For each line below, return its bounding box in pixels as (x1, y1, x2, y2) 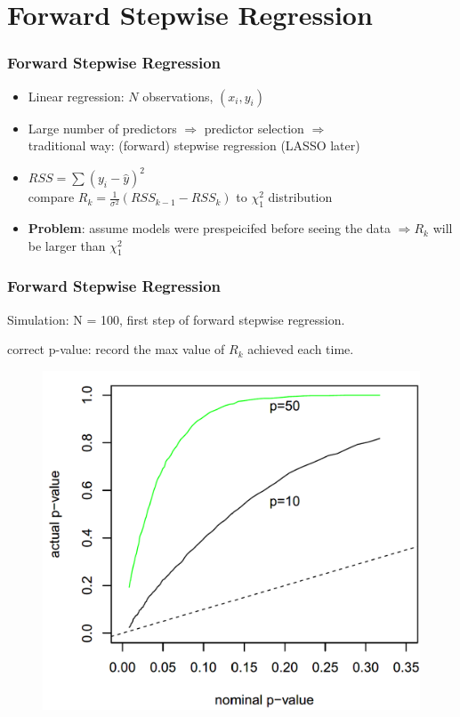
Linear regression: (28, 86, 125, 105)
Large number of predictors (28, 118, 177, 137)
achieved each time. (247, 340, 354, 358)
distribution (268, 188, 333, 206)
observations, (142, 86, 214, 105)
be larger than (28, 236, 106, 254)
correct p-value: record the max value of (7, 340, 225, 358)
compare (28, 188, 75, 206)
